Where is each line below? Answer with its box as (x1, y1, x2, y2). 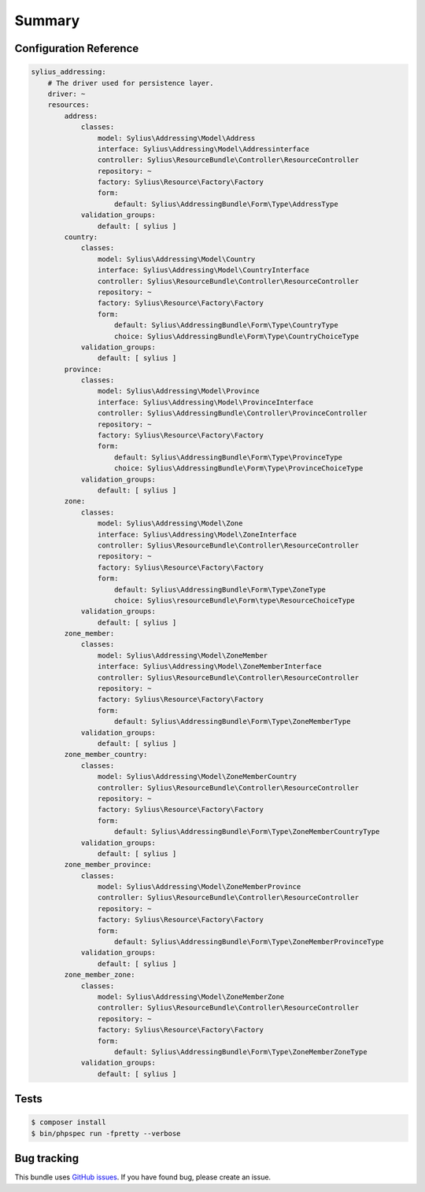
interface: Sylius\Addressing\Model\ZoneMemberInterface (97, 662, 322, 671)
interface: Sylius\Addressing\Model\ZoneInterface (97, 530, 297, 539)
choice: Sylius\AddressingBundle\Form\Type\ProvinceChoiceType (114, 464, 364, 473)
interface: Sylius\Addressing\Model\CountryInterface (97, 266, 310, 275)
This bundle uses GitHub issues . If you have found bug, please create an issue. (14, 1172, 272, 1182)
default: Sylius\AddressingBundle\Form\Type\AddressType (114, 199, 338, 209)
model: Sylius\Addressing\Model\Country (97, 254, 256, 264)
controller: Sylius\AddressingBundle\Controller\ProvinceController (97, 409, 368, 418)
